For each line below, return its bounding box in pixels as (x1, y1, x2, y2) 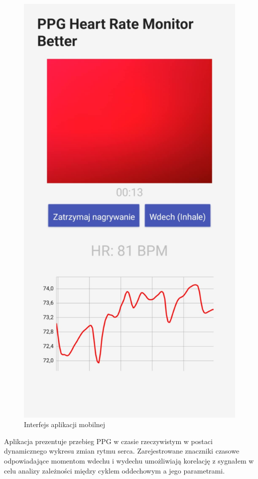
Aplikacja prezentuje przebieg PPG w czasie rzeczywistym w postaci (4, 436, 213, 446)
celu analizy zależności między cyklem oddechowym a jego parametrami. (4, 465, 225, 476)
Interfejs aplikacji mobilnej (24, 419, 106, 430)
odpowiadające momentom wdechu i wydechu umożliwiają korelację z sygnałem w (4, 455, 254, 466)
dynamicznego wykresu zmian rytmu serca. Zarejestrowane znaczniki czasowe (4, 446, 240, 456)
